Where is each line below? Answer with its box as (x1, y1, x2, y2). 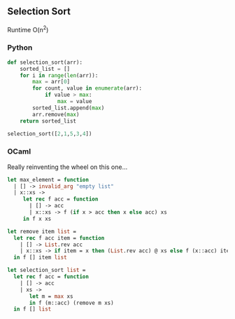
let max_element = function (7, 176, 90, 183)
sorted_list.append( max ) (32, 104, 105, 111)
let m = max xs (29, 292, 73, 300)
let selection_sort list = (7, 266, 86, 274)
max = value (57, 98, 92, 105)
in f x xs (22, 215, 52, 222)
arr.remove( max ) (32, 111, 80, 118)
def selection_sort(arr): (7, 59, 83, 66)
